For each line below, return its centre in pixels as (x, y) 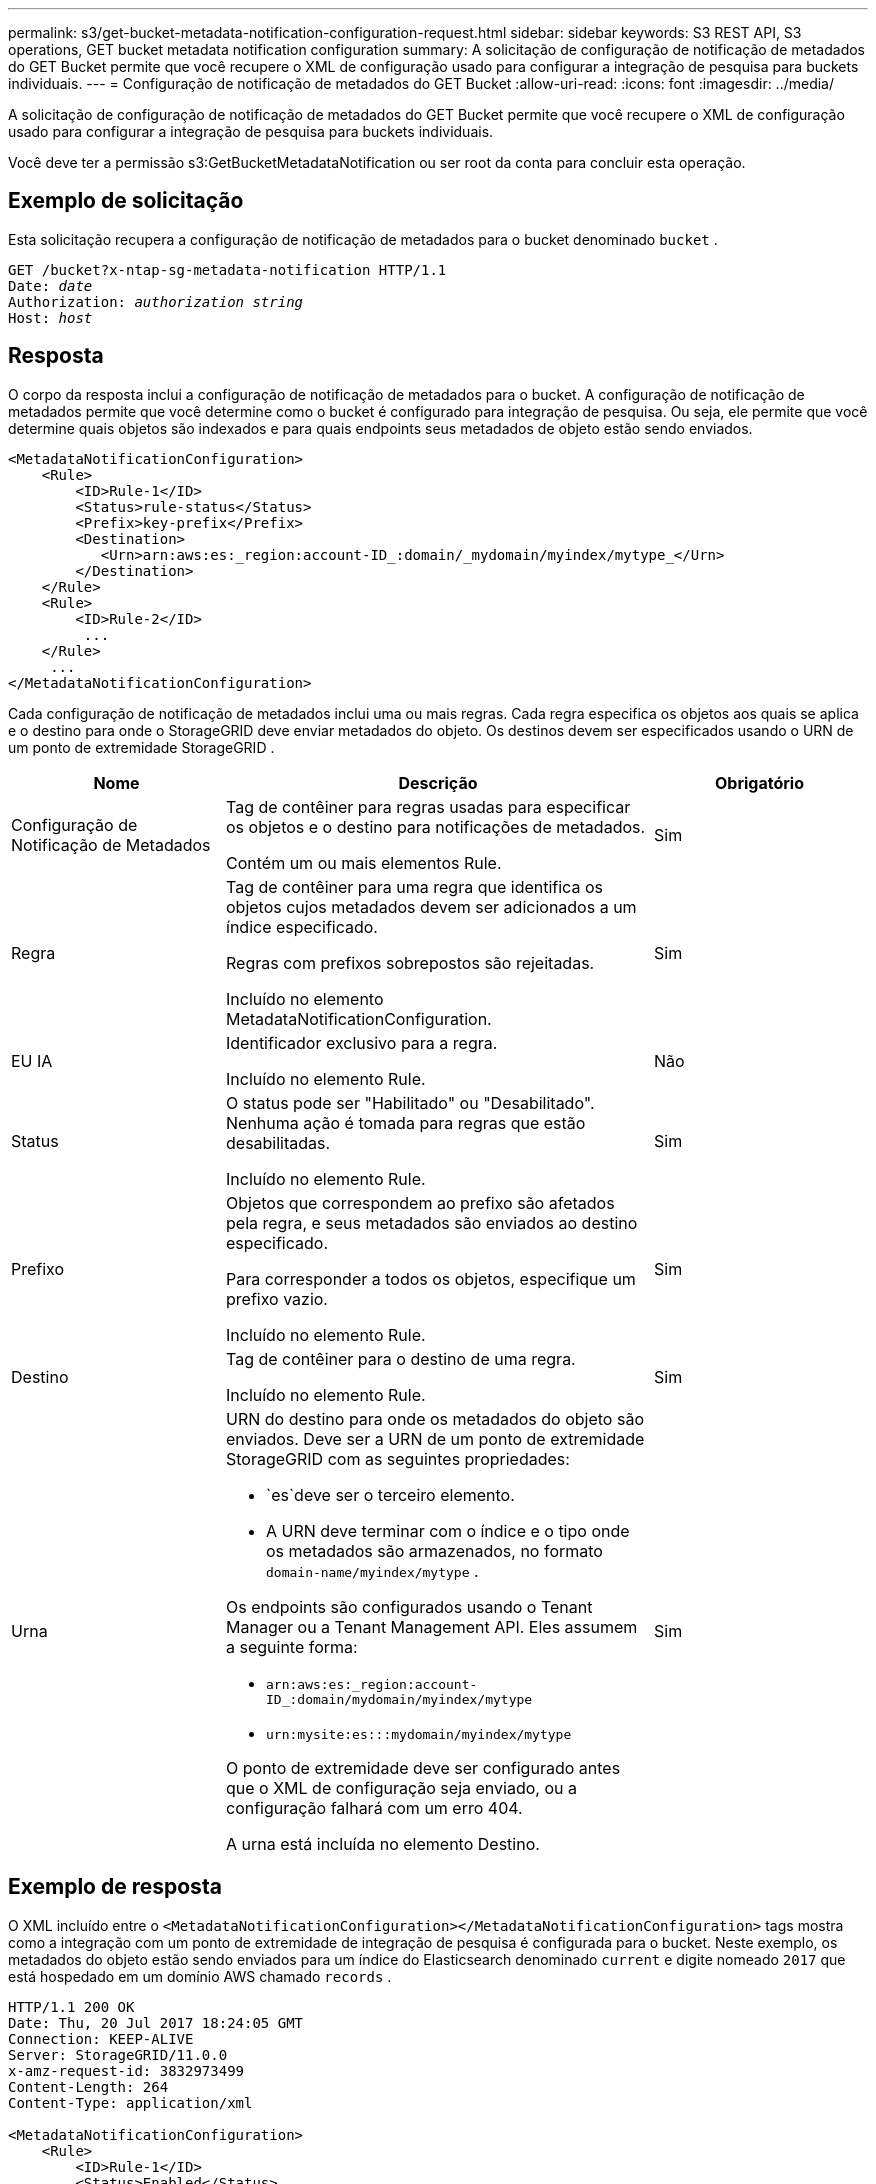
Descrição (438, 782)
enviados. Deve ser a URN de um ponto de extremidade (435, 1438)
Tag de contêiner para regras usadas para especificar (428, 806)
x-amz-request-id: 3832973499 (126, 2070)
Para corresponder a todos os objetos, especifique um (431, 1278)
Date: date (50, 285)
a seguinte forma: (292, 1646)
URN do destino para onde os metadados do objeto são (435, 1418)
